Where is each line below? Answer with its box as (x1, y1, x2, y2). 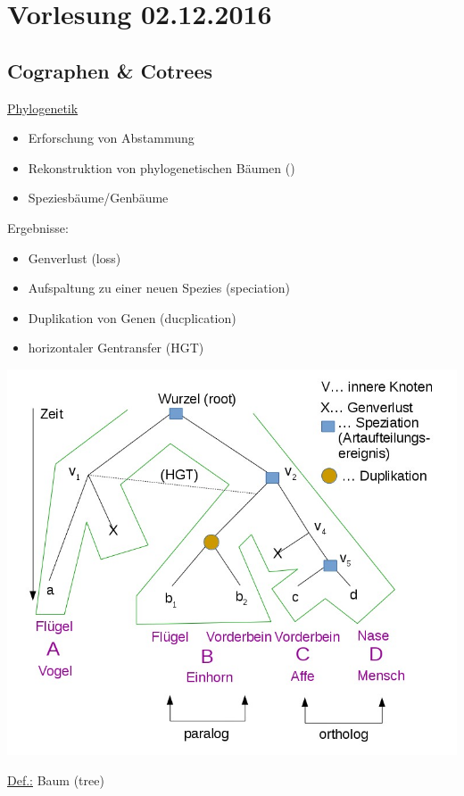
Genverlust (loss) (28, 248, 121, 267)
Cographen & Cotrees (7, 56, 213, 84)
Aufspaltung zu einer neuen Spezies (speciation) (28, 278, 290, 297)
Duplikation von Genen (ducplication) (28, 308, 236, 327)
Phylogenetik (7, 98, 79, 117)
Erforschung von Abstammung (28, 129, 195, 147)
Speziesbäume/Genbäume (28, 188, 169, 207)
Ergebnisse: (7, 218, 69, 236)
